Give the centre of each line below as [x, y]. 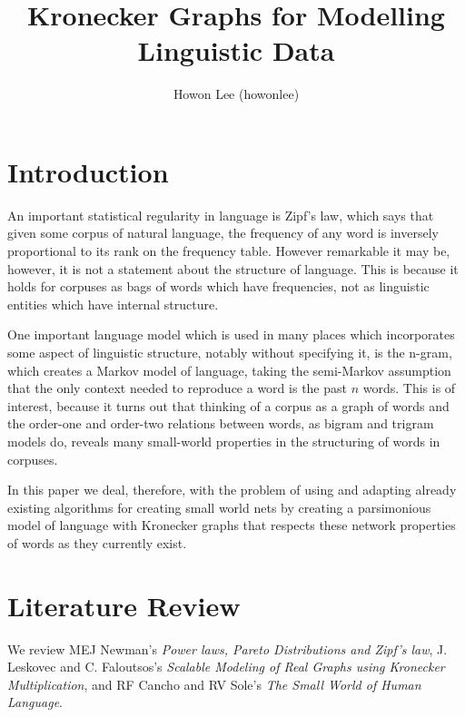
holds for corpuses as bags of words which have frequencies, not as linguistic [218, 286]
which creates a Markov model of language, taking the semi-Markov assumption [229, 370]
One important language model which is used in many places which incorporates [231, 334]
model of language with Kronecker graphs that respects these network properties [232, 525]
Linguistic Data [236, 50]
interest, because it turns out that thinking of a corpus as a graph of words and [228, 405]
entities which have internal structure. [113, 304]
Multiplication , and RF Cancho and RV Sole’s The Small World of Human [214, 684]
